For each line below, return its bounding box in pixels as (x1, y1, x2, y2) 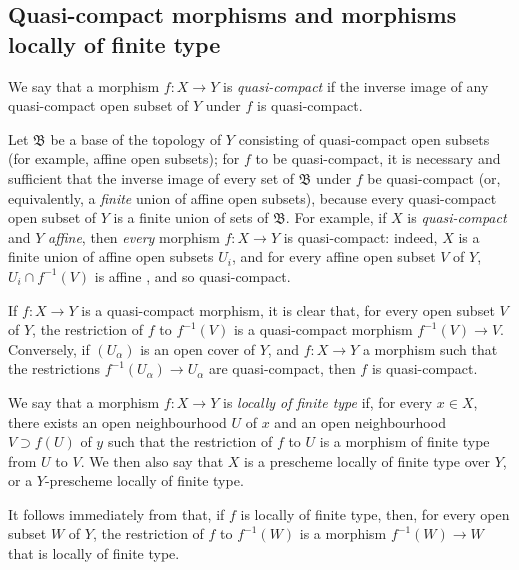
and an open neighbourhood (274, 411, 446, 432)
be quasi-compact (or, (367, 167, 501, 188)
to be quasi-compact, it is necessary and (255, 148, 501, 169)
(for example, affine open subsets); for (8, 148, 240, 169)
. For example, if (285, 207, 387, 228)
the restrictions (8, 358, 101, 379)
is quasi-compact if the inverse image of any (222, 75, 489, 96)
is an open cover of (140, 338, 256, 359)
